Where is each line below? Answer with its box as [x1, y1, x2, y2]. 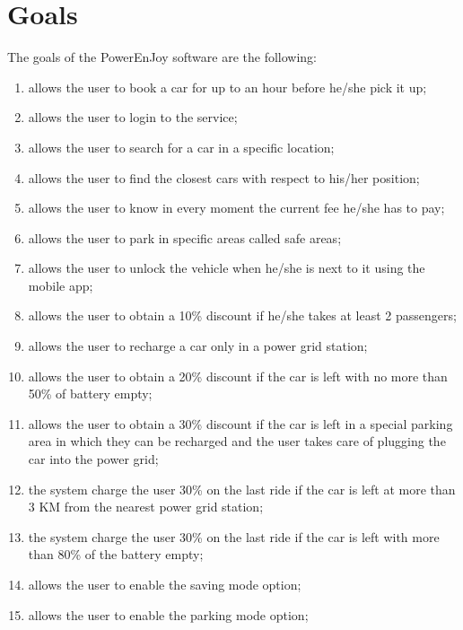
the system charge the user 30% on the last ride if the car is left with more [28, 527, 440, 546]
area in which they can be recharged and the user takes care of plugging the [28, 432, 446, 451]
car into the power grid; [28, 450, 159, 468]
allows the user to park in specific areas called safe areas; [28, 228, 342, 247]
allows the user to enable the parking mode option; [28, 605, 309, 624]
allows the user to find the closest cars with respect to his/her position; [28, 168, 420, 187]
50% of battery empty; [28, 384, 153, 403]
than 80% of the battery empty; [28, 545, 204, 564]
